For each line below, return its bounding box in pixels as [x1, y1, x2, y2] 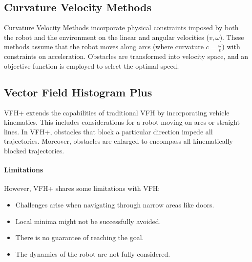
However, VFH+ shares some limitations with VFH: [4, 183, 160, 193]
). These [219, 32, 244, 42]
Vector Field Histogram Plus [4, 84, 152, 99]
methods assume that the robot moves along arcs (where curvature [4, 41, 204, 52]
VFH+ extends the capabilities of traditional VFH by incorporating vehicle [4, 107, 230, 117]
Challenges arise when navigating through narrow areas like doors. [15, 199, 214, 209]
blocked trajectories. [4, 145, 64, 155]
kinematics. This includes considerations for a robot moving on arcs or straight [4, 117, 240, 127]
